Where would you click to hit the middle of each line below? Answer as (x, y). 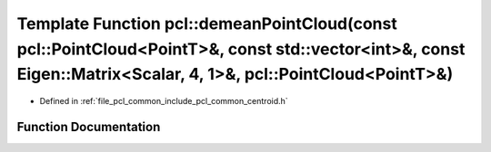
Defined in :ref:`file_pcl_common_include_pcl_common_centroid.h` (164, 101)
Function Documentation (89, 127)
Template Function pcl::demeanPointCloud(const (207, 24)
